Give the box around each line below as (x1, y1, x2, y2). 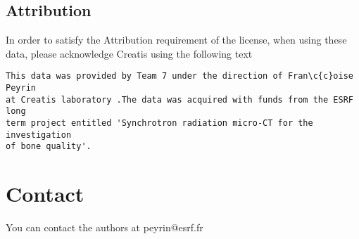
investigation (6, 129, 72, 140)
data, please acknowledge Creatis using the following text (6, 46, 253, 60)
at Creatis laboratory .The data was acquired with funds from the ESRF (6, 94, 353, 105)
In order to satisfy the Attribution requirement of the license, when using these (6, 32, 347, 47)
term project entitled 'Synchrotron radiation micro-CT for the (6, 118, 313, 129)
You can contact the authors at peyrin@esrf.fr (6, 220, 203, 235)
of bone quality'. (6, 141, 92, 152)
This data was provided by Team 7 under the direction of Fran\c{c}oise (6, 71, 353, 82)
